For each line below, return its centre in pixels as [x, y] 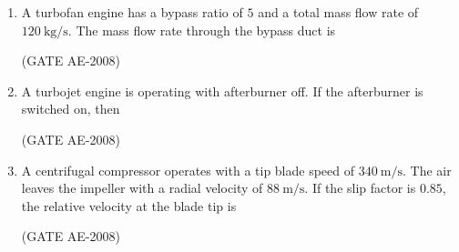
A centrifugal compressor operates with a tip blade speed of [188, 170]
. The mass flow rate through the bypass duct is [202, 30]
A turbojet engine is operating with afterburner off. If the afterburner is [222, 91]
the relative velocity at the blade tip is [129, 205]
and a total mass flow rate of [338, 12]
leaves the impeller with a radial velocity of [142, 188]
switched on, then [71, 109]
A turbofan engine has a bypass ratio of [132, 12]
